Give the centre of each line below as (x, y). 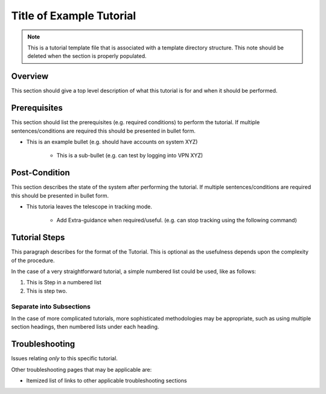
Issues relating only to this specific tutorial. (64, 358)
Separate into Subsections (51, 306)
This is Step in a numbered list (64, 283)
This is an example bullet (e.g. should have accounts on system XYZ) (112, 142)
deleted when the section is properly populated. (87, 56)
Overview (30, 76)
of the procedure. (33, 260)
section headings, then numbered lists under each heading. (85, 327)
